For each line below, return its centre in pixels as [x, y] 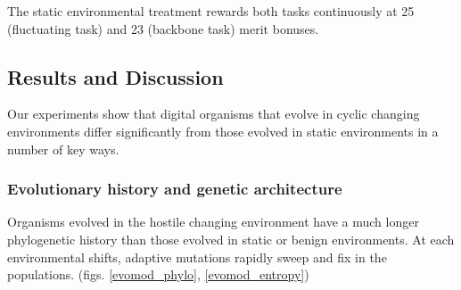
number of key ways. [63, 149]
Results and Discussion [115, 76]
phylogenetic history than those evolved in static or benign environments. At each [231, 239]
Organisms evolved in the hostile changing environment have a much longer [213, 222]
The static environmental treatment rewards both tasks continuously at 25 [211, 11]
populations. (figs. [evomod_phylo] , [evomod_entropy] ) [158, 274]
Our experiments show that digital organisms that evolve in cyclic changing [214, 114]
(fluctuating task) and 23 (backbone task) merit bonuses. [163, 28]
